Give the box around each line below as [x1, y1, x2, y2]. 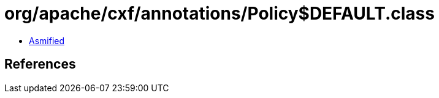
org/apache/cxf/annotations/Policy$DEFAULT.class [4, 3, 435, 24]
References [4, 56, 76, 72]
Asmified [29, 35, 65, 46]
